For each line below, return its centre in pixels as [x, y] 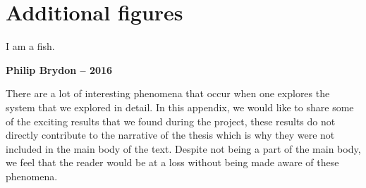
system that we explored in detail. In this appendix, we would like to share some [180, 107]
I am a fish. [30, 46]
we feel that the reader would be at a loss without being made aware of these [172, 162]
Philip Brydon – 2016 [59, 69]
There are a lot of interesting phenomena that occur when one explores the [168, 93]
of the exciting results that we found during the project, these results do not [171, 121]
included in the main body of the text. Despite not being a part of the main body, [183, 148]
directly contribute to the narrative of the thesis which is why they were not [170, 135]
